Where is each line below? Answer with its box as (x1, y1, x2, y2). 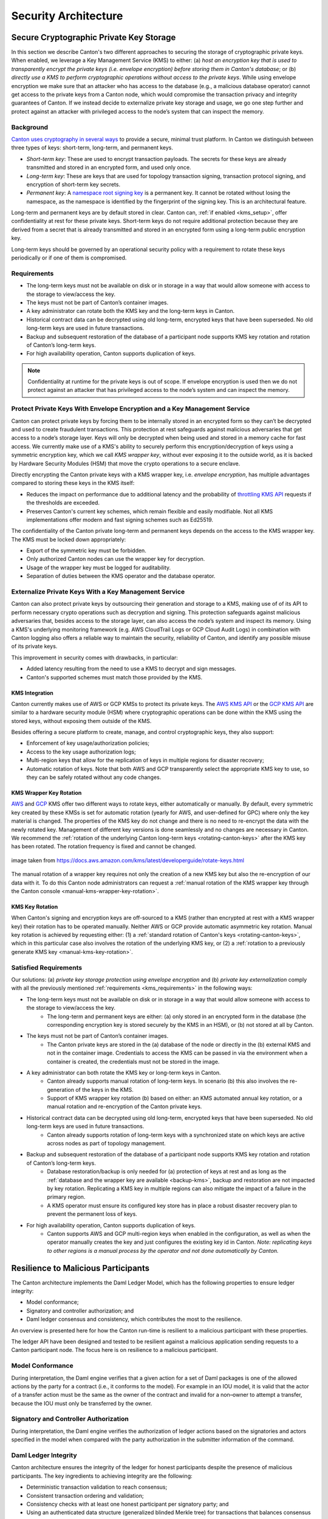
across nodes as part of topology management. (47, 1140, 166, 1147)
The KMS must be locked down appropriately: (11, 535, 126, 543)
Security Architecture (11, 9, 123, 22)
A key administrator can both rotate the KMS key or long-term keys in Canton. (26, 1069, 221, 1076)
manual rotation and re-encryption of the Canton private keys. (47, 1103, 202, 1110)
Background (11, 123, 49, 131)
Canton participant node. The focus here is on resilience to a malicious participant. (11, 1346, 218, 1354)
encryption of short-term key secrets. (26, 180, 121, 188)
